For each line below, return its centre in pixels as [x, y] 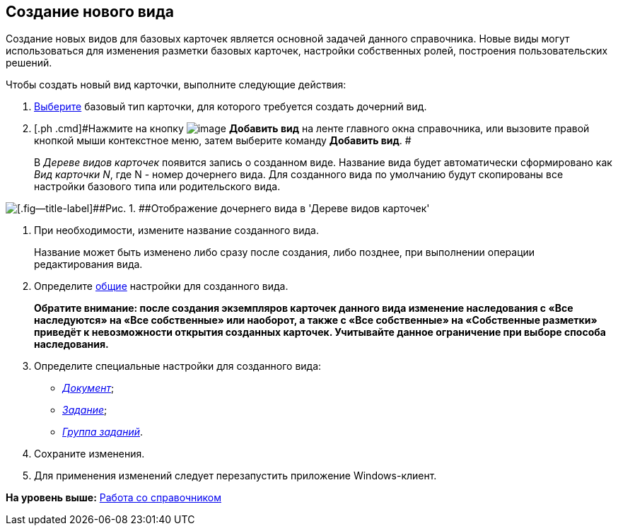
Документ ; [88, 388]
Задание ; [85, 410]
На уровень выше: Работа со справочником [113, 498]
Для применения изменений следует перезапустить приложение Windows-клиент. [235, 476]
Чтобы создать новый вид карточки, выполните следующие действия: [176, 85]
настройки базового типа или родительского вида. [157, 187]
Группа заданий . [103, 432]
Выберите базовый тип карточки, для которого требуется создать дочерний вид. [231, 107]
